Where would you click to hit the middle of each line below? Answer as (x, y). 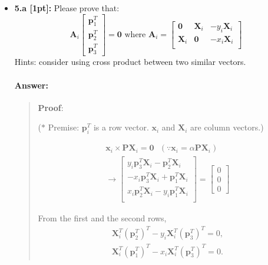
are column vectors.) (227, 127)
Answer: (31, 85)
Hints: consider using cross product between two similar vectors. (130, 62)
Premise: (64, 127)
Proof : (51, 107)
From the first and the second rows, (102, 217)
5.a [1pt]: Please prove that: (67, 8)
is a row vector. (121, 127)
